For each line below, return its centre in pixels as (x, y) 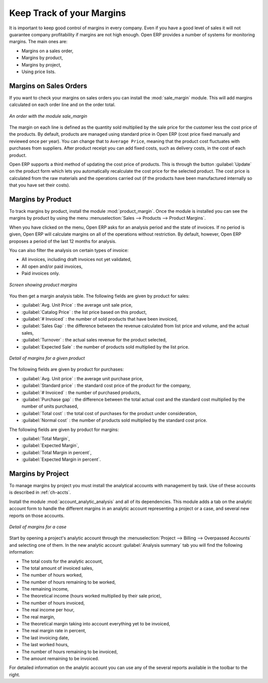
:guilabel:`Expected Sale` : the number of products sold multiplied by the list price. (105, 347)
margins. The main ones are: (38, 42)
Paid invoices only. (41, 273)
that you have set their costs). (40, 185)
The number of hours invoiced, (53, 603)
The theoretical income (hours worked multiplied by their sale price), (92, 596)
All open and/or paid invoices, (52, 266)
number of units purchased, (50, 406)
